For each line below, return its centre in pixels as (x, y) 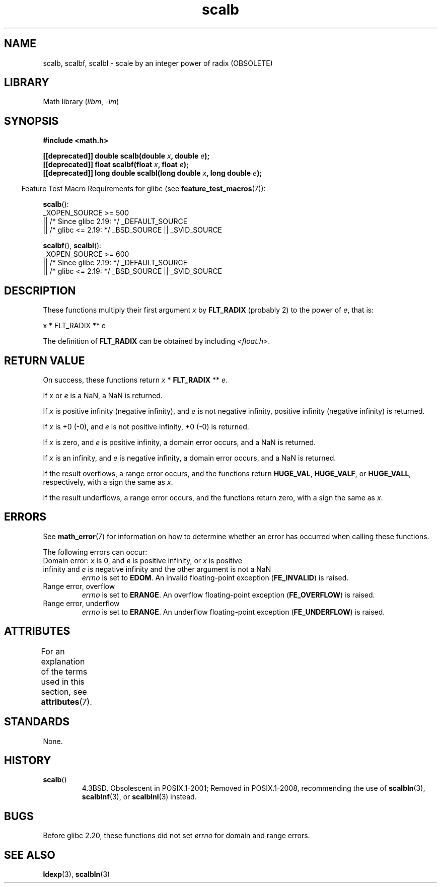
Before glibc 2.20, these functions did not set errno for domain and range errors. (176, 836)
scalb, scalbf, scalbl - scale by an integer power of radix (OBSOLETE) (158, 63)
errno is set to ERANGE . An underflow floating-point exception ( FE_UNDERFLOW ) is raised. (233, 612)
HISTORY (28, 760)
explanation (63, 661)
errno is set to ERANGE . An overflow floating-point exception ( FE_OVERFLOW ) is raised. (228, 595)
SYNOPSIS (31, 121)
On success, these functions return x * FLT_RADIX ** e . (135, 380)
